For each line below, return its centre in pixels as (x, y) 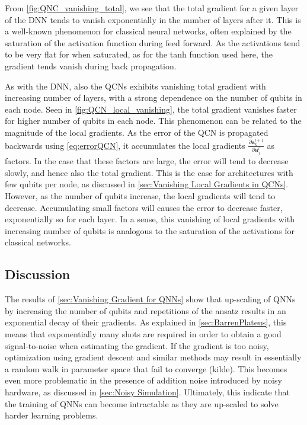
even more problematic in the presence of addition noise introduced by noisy (143, 380)
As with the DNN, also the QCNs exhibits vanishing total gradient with (135, 86)
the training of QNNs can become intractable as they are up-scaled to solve (142, 403)
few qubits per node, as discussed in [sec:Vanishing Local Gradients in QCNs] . (147, 184)
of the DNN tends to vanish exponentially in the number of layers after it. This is (153, 19)
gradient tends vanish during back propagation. (91, 65)
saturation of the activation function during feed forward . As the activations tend (153, 42)
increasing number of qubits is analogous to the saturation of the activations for (150, 230)
